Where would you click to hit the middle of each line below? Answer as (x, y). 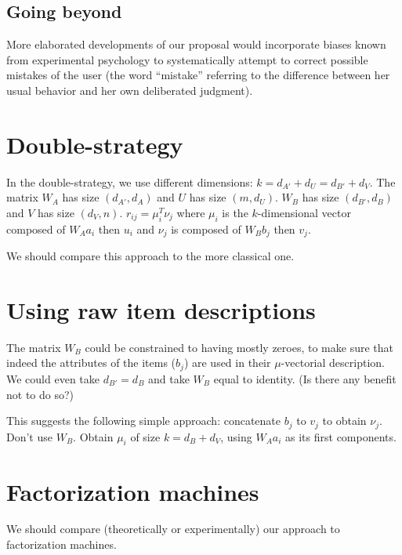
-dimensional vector (304, 212)
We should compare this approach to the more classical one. (150, 256)
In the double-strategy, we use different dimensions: (130, 181)
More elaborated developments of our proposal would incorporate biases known (196, 44)
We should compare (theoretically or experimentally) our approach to (173, 529)
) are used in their (227, 363)
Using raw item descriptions (161, 309)
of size (145, 436)
